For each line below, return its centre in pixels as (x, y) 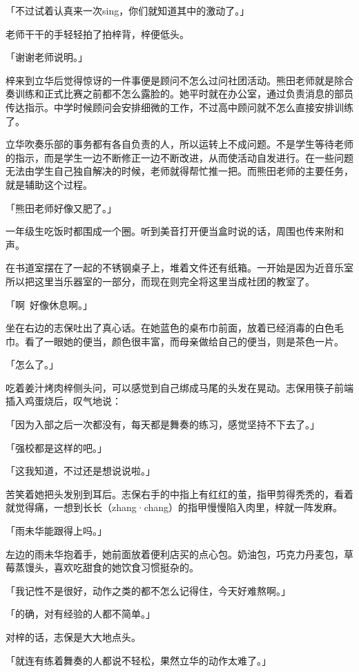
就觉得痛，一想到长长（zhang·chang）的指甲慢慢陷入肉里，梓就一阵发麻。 (174, 507)
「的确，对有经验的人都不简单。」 (80, 614)
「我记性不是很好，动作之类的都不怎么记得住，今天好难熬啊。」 (148, 590)
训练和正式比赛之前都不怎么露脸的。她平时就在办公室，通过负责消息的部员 (184, 94)
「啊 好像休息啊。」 (49, 304)
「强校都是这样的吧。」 (56, 447)
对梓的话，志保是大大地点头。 (73, 637)
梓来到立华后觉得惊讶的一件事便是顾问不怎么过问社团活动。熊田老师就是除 (175, 80)
